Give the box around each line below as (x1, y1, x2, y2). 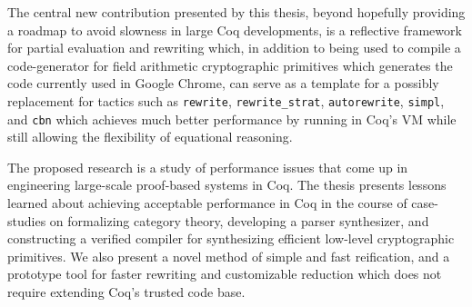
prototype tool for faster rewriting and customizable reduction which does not (7, 264, 442, 283)
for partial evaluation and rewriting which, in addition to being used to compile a (7, 38, 461, 57)
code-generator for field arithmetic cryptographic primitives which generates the (7, 55, 453, 74)
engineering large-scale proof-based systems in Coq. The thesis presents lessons (7, 175, 447, 194)
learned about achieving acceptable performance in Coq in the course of (7, 193, 407, 213)
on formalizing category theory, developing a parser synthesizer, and (49, 211, 429, 230)
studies (7, 211, 46, 230)
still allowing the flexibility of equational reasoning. (7, 127, 293, 146)
